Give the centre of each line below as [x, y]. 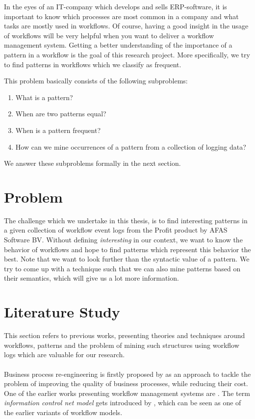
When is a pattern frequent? [58, 130]
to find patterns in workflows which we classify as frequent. [93, 64]
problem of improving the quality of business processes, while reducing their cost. [126, 383]
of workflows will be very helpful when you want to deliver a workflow [109, 35]
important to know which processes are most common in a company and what [121, 16]
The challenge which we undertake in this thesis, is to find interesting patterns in [126, 220]
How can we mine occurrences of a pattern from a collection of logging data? [131, 146]
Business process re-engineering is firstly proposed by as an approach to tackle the [127, 374]
